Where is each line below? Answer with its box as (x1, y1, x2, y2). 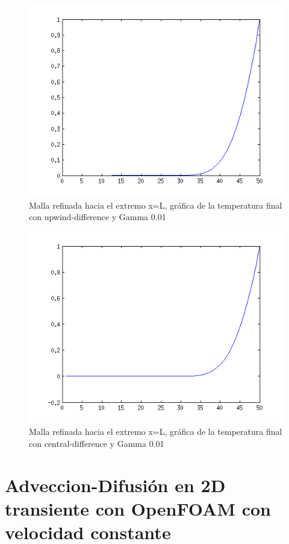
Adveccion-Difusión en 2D (5, 472, 226, 497)
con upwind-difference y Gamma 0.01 (29, 210, 166, 223)
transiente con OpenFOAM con (5, 496, 271, 520)
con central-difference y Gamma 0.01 (29, 437, 164, 449)
